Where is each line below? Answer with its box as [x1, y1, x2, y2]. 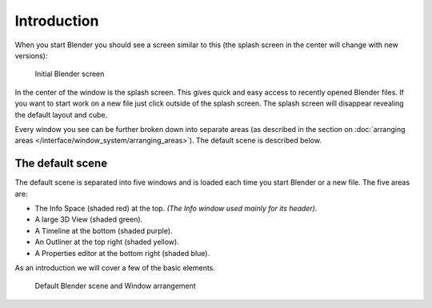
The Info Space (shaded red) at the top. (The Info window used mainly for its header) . [34, 203, 318, 213]
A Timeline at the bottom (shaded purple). [34, 226, 173, 235]
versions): [14, 50, 48, 60]
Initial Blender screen [34, 69, 105, 79]
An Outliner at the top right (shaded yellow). [34, 237, 179, 247]
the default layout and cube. [14, 110, 108, 119]
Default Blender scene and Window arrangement [34, 281, 196, 291]
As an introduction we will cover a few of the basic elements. [14, 262, 216, 272]
